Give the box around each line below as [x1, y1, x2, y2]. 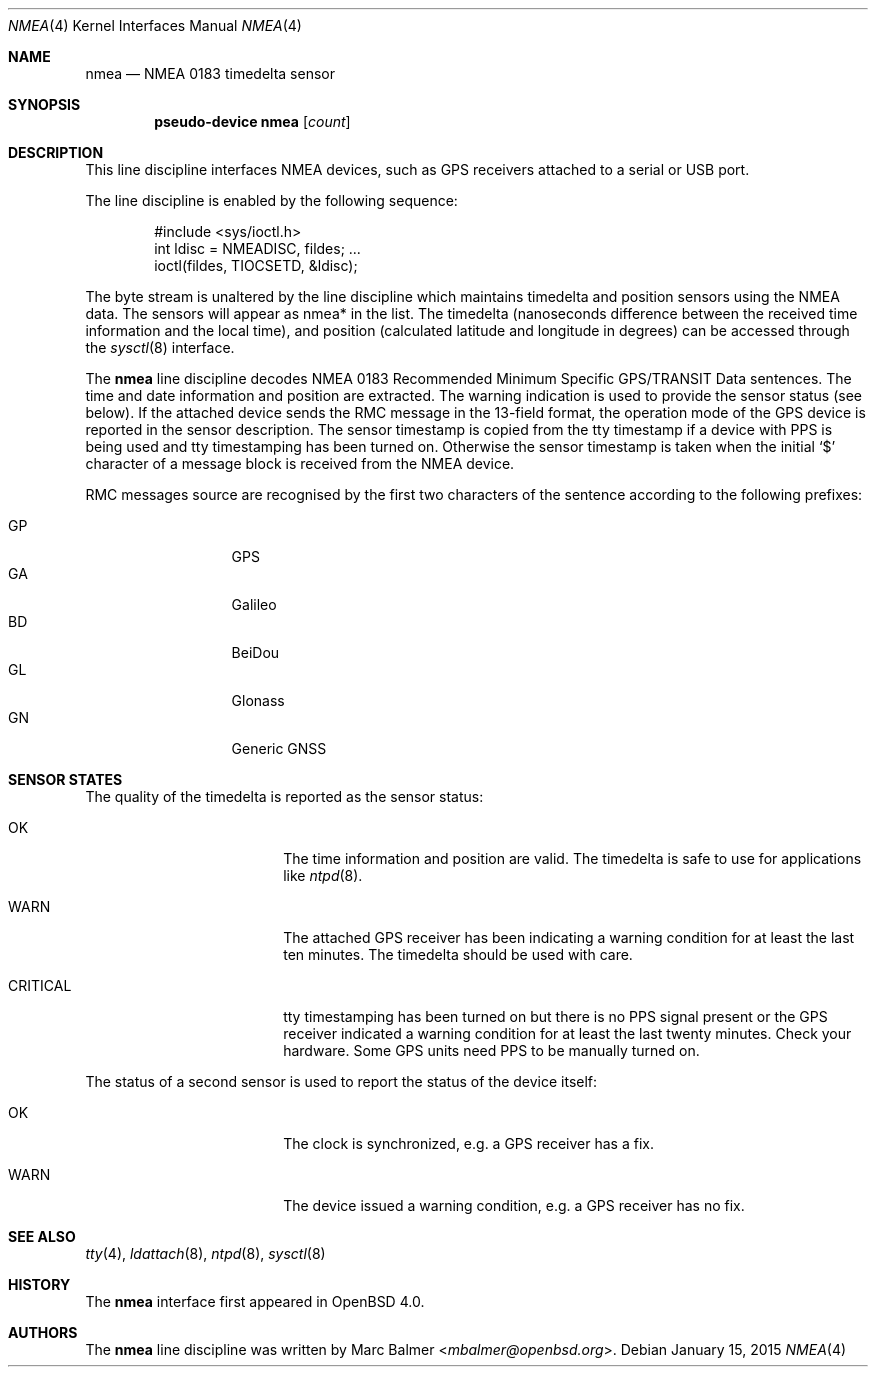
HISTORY [8, 1276, 71, 1293]
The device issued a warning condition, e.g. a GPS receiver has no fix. [283, 1197, 745, 1214]
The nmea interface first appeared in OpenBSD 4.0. [85, 1293, 425, 1310]
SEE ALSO [8, 1228, 76, 1245]
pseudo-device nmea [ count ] [154, 113, 351, 130]
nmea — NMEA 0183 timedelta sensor [85, 65, 335, 82]
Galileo [231, 596, 277, 613]
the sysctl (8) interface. [85, 339, 235, 356]
